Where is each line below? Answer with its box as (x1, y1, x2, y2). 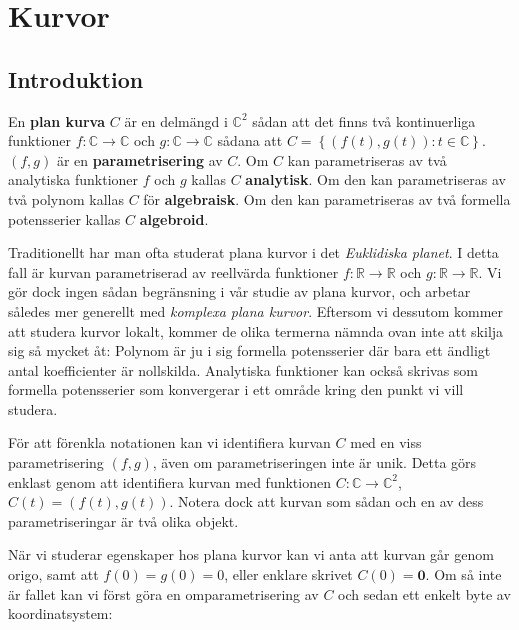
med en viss (350, 432, 422, 453)
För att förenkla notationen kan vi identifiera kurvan (8, 432, 331, 453)
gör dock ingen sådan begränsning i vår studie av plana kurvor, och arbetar (8, 281, 471, 302)
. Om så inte (425, 564, 502, 585)
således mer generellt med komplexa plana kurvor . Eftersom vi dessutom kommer (8, 300, 504, 321)
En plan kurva (8, 110, 106, 131)
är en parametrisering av (56, 149, 223, 170)
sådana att (217, 130, 283, 151)
